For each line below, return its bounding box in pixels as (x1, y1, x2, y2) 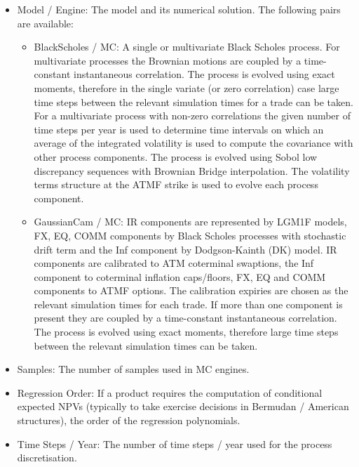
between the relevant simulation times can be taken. (34, 338, 258, 353)
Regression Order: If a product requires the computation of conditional (17, 385, 323, 400)
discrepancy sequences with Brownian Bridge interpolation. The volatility (34, 163, 350, 178)
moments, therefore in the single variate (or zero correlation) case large (34, 80, 339, 95)
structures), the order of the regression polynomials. (17, 413, 241, 428)
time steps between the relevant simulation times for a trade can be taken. (34, 94, 353, 109)
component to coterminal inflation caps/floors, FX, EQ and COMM (34, 269, 326, 284)
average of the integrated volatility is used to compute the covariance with (34, 136, 353, 150)
